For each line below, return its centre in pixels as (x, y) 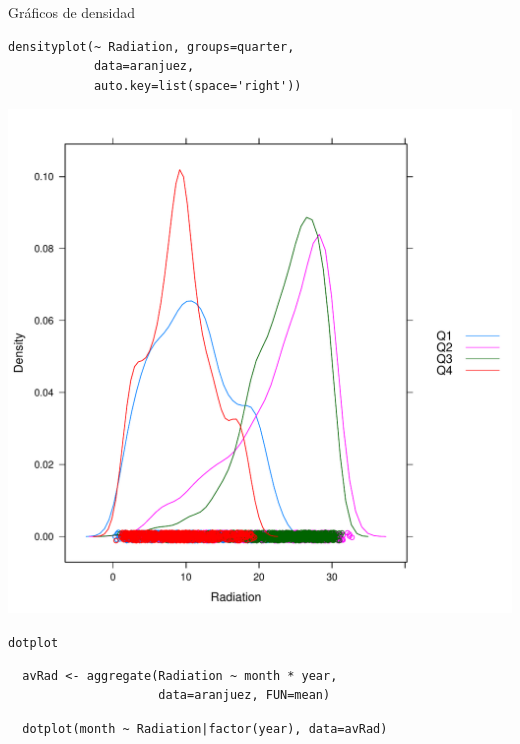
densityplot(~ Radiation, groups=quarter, (151, 46)
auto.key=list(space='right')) (197, 85)
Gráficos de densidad (72, 12)
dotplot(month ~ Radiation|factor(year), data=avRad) (205, 728)
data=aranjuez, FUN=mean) (244, 695)
